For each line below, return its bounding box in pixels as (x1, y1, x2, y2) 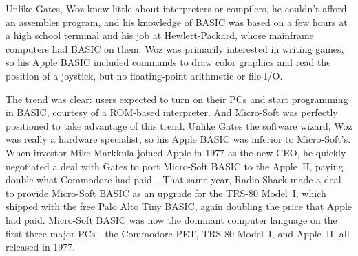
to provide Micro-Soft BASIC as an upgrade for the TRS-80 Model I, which (6, 185, 326, 200)
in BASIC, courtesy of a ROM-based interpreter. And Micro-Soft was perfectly (6, 105, 338, 119)
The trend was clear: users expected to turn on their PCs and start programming (6, 91, 348, 106)
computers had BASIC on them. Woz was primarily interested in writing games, (6, 41, 344, 56)
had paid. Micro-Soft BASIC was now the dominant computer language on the (6, 212, 337, 226)
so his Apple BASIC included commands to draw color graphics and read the (6, 55, 331, 69)
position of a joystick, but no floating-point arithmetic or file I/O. (6, 68, 283, 82)
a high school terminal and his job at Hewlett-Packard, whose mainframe (6, 28, 314, 43)
